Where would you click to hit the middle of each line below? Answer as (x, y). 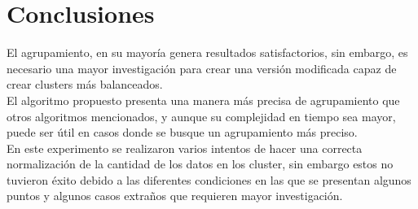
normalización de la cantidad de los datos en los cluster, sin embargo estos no (200, 164)
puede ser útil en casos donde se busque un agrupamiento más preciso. (182, 132)
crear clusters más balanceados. (85, 84)
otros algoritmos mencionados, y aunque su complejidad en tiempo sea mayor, (201, 116)
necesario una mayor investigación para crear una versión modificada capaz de (202, 68)
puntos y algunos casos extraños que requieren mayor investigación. (175, 196)
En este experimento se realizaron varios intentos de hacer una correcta (185, 148)
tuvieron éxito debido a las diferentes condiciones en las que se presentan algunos (209, 179)
